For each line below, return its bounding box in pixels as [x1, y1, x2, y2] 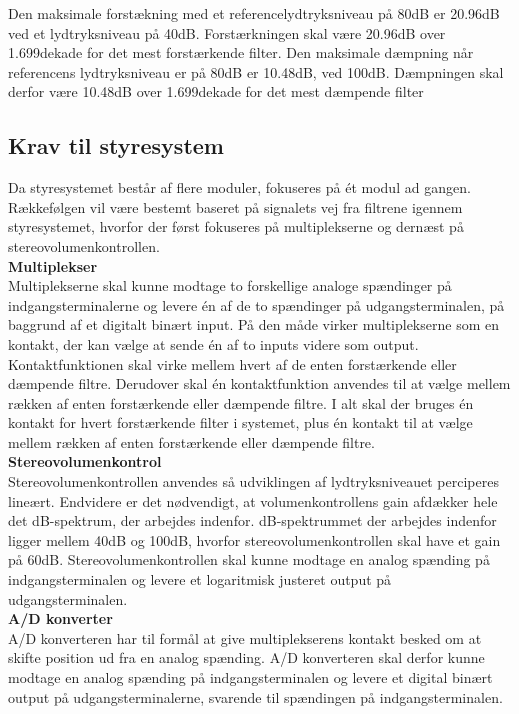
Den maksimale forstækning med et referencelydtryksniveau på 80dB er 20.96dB [8, 3, 500, 23]
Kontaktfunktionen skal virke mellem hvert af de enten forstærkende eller [8, 353, 457, 374]
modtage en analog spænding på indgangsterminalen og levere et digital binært [8, 667, 493, 688]
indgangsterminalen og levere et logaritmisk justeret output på [8, 569, 392, 590]
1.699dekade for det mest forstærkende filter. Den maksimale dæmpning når [8, 42, 474, 63]
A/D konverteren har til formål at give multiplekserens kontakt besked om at [8, 627, 482, 648]
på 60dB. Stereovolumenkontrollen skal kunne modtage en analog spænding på [8, 549, 490, 570]
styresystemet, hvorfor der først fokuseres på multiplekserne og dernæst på [8, 216, 464, 237]
